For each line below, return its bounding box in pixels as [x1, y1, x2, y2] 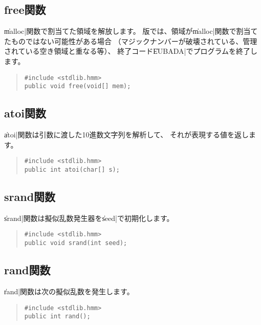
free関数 [4, 2, 46, 17]
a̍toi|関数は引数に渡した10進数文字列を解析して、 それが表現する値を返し [4, 129, 249, 140]
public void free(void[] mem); [24, 83, 131, 90]
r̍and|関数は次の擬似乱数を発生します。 [4, 286, 134, 296]
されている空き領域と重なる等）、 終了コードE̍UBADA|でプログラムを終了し [4, 46, 257, 56]
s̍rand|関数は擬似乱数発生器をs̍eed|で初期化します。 [4, 212, 174, 223]
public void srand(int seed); [24, 239, 127, 247]
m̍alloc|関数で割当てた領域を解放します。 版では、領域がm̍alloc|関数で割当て [4, 26, 258, 36]
